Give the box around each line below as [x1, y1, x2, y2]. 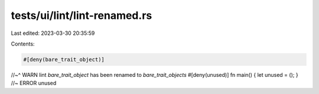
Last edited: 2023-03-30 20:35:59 [11, 30, 95, 37]
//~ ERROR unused [11, 80, 57, 87]
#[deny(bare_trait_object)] [23, 56, 105, 63]
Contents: [11, 40, 35, 47]
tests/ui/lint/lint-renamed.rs [11, 9, 152, 22]
